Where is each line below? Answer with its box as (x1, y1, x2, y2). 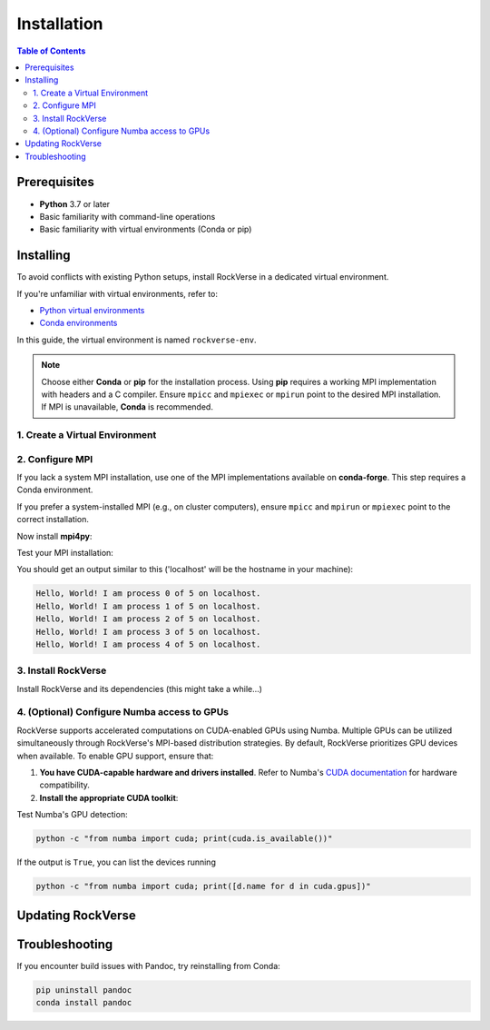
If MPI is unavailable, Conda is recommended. (41, 401, 213, 412)
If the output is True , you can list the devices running (16, 857, 217, 867)
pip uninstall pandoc (35, 985, 132, 995)
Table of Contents (16, 45, 86, 56)
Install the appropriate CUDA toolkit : (39, 792, 179, 803)
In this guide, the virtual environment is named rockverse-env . (16, 334, 258, 345)
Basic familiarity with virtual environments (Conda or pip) (39, 223, 252, 235)
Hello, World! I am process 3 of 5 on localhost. (35, 627, 261, 637)
